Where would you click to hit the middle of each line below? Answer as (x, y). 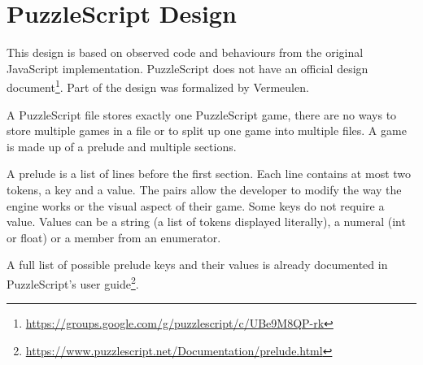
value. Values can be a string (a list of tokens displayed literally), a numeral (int (206, 222)
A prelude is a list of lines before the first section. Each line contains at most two (209, 174)
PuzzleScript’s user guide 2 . (73, 282)
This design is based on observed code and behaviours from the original (185, 52)
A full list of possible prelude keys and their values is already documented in (197, 265)
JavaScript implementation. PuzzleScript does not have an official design (188, 68)
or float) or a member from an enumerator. (114, 237)
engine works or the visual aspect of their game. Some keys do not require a (196, 205)
